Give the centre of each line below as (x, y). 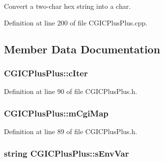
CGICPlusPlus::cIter (46, 73)
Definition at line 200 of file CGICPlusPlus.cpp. (76, 22)
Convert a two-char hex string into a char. (68, 6)
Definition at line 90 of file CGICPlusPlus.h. (71, 91)
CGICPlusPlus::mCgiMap (56, 113)
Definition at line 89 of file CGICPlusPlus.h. (71, 131)
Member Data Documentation (82, 49)
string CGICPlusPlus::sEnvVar (67, 153)
